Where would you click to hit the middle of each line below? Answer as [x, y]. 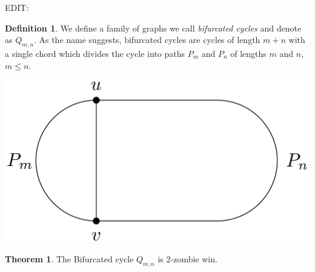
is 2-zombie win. [187, 259]
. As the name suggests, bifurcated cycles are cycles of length [147, 40]
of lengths [248, 53]
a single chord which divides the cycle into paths [95, 53]
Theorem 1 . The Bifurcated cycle [69, 259]
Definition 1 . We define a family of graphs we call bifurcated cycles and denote [153, 28]
